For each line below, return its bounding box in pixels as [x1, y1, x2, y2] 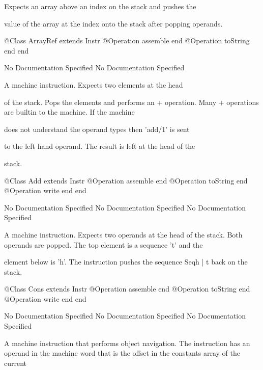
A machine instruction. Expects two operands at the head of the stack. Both [4, 229, 243, 240]
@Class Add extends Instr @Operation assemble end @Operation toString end [4, 175, 248, 186]
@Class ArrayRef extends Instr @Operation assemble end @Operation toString [4, 35, 250, 46]
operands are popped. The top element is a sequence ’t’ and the [4, 239, 203, 250]
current [4, 357, 27, 368]
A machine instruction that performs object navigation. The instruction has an [4, 337, 250, 348]
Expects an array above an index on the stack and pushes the [4, 1, 196, 11]
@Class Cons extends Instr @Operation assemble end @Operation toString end [4, 283, 250, 294]
